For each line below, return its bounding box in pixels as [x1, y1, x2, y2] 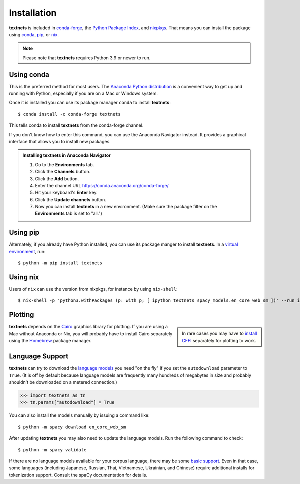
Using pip [9, 228, 40, 237]
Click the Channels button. [35, 169, 91, 175]
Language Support [9, 352, 69, 361]
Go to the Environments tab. [35, 161, 94, 167]
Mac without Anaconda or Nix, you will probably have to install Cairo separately [9, 330, 173, 337]
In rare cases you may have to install [182, 330, 257, 337]
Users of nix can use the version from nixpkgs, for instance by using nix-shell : [9, 286, 178, 292]
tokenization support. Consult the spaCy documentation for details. [9, 472, 147, 478]
